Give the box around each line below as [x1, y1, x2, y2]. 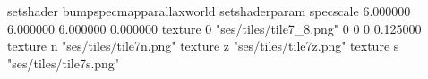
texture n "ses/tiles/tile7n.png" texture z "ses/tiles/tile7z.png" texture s [7, 36, 399, 55]
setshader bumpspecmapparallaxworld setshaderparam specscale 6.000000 [7, 2, 411, 20]
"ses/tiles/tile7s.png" [7, 53, 120, 72]
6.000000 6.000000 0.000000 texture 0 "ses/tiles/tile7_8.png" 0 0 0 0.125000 [7, 19, 422, 37]
